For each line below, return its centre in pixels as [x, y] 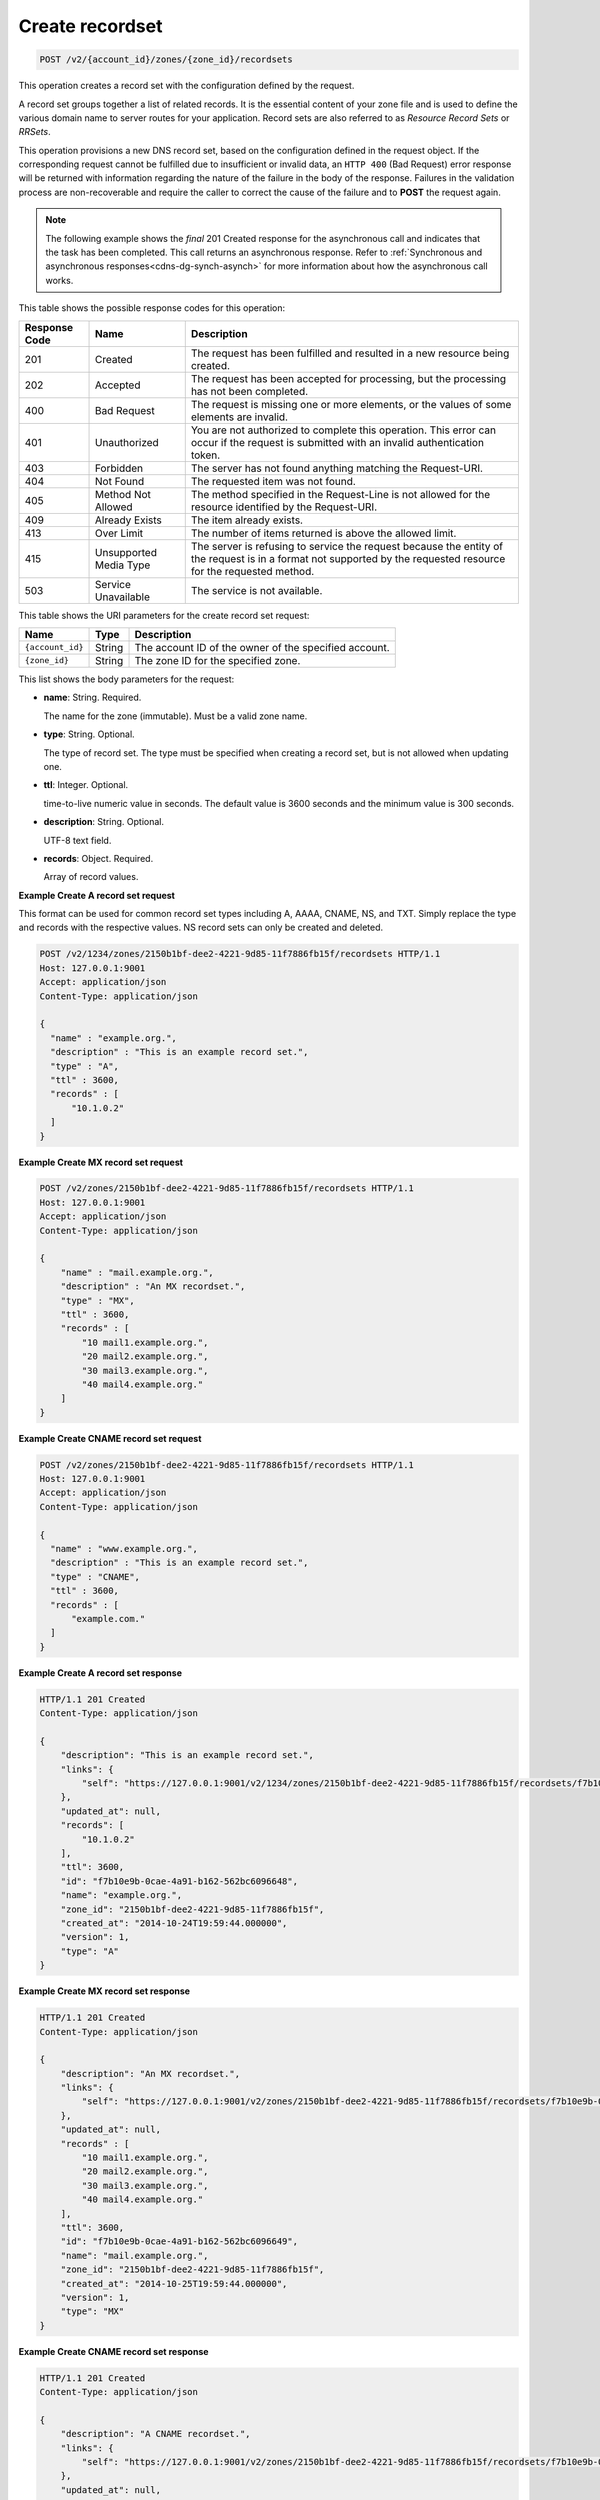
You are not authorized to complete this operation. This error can [343, 430]
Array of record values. [91, 877]
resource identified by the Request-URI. [284, 507]
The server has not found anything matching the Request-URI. [337, 468]
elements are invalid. [239, 417]
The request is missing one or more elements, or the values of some [351, 404]
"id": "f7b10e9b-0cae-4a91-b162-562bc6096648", [179, 1881]
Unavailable [122, 597]
